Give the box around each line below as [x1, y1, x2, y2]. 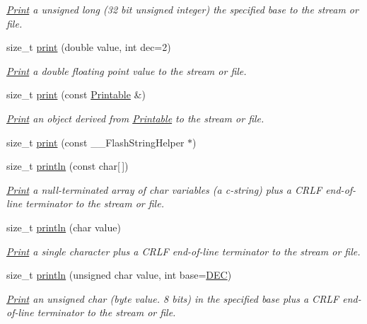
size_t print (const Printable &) [6, 87, 146, 102]
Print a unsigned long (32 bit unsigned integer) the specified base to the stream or [6, 2, 359, 16]
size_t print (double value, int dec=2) [6, 40, 171, 54]
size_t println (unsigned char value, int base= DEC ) [6, 267, 232, 282]
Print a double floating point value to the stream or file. [6, 63, 247, 78]
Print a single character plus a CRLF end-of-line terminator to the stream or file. [6, 243, 361, 258]
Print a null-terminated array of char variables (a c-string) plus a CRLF [6, 182, 322, 197]
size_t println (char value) [6, 219, 121, 234]
